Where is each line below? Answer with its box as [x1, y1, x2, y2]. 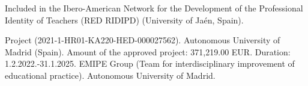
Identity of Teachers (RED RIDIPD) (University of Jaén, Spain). [5, 13, 244, 26]
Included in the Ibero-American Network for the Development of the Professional [5, 2, 303, 14]
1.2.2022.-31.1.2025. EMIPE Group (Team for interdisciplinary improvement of [5, 57, 295, 70]
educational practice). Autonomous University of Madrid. [5, 69, 216, 81]
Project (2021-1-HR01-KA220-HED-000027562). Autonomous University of [5, 34, 280, 46]
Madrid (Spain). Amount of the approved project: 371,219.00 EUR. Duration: [5, 45, 291, 58]
